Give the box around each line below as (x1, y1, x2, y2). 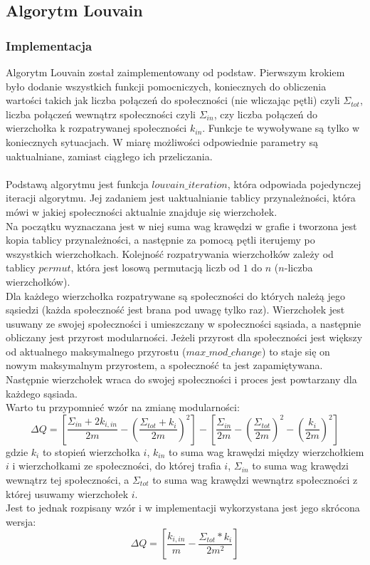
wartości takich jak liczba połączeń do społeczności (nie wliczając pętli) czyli (6, 93, 340, 108)
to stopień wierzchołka (42, 444, 140, 459)
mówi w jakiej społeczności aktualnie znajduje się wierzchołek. (6, 204, 277, 219)
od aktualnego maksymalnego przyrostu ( (6, 343, 186, 358)
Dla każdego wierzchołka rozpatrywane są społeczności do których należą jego (6, 288, 345, 303)
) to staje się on (262, 343, 330, 358)
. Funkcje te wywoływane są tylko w (202, 120, 360, 135)
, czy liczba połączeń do (213, 106, 318, 121)
